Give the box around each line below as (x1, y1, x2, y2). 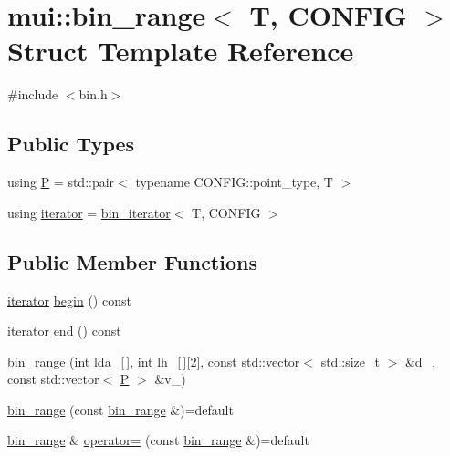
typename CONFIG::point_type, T (135, 172, 333, 192)
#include (7, 85, 58, 104)
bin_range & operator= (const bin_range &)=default (7, 430, 309, 450)
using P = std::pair (7, 172, 115, 192)
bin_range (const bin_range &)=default (7, 399, 234, 419)
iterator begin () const (7, 290, 131, 309)
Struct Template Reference (7, 32, 354, 69)
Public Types (7, 130, 135, 158)
